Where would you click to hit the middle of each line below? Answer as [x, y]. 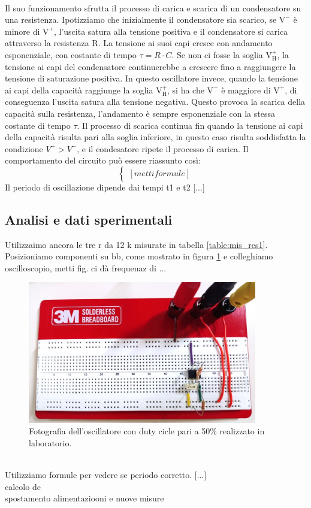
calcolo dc [23, 486]
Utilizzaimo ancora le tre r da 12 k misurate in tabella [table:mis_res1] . [136, 244]
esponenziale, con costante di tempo [71, 54]
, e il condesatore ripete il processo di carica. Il [163, 148]
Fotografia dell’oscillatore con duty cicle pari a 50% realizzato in [147, 431]
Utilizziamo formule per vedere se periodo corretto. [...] [106, 475]
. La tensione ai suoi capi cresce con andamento [185, 43]
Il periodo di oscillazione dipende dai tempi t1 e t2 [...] [105, 187]
